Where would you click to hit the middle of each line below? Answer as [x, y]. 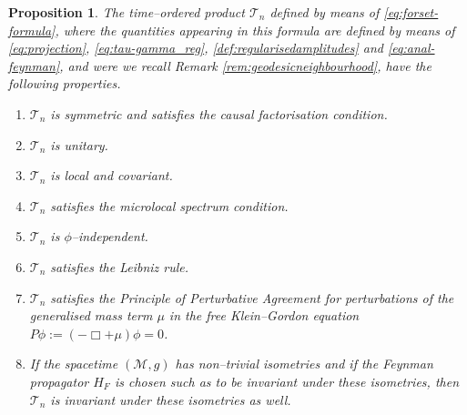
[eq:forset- [411, 12]
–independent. [110, 236]
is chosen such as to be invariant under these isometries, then [287, 381]
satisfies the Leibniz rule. [120, 266]
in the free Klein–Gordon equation [264, 315]
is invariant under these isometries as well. [171, 399]
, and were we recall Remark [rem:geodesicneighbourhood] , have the [245, 65]
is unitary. [79, 144]
